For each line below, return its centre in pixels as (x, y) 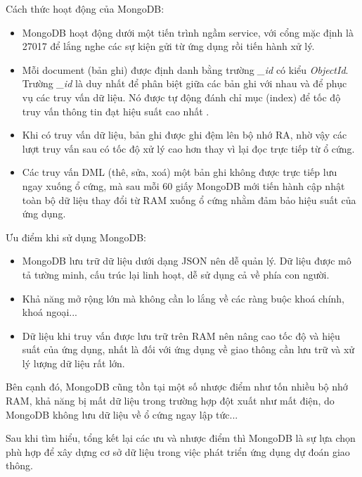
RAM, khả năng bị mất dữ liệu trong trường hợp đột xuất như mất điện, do (170, 401)
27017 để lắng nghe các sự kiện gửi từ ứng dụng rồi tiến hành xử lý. (168, 46)
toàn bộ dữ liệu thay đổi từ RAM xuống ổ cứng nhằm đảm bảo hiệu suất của (189, 199)
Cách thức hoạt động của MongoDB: (85, 8)
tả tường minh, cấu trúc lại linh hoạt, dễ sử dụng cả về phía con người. (176, 274)
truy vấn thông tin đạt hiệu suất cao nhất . (116, 111)
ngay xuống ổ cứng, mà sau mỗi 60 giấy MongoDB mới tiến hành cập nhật (183, 185)
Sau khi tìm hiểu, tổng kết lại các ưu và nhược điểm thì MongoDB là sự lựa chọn (181, 438)
